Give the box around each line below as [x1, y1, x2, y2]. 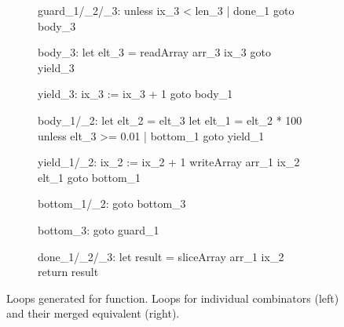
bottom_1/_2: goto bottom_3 [38, 195, 186, 212]
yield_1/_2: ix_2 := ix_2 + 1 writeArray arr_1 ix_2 [38, 154, 300, 170]
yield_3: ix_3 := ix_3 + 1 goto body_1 [38, 85, 233, 102]
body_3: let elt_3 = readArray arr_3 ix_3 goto [38, 44, 271, 60]
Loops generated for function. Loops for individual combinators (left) [6, 289, 339, 306]
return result [38, 263, 99, 280]
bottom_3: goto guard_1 [38, 221, 159, 238]
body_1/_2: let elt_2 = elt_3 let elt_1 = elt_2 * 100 [38, 111, 302, 128]
